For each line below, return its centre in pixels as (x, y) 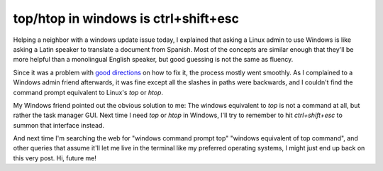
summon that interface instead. (59, 125)
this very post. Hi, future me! (55, 158)
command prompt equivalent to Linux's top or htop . (88, 92)
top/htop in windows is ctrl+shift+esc (126, 18)
